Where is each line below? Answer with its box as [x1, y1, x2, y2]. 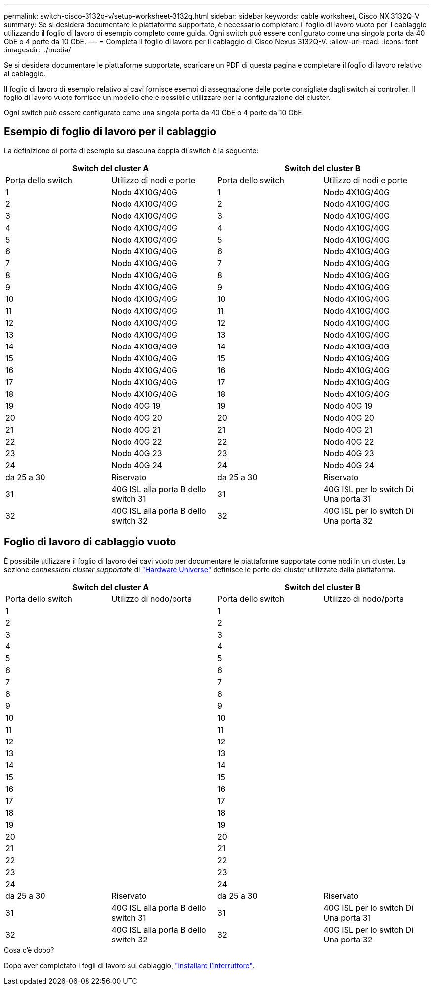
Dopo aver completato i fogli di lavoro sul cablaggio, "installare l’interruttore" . [4, 961, 254, 970]
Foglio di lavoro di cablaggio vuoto [4, 536, 176, 548]
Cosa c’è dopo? [4, 945, 54, 954]
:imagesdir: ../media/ [4, 46, 71, 54]
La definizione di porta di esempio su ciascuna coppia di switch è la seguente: [4, 146, 259, 155]
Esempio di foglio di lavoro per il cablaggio [4, 125, 216, 138]
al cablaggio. [4, 69, 45, 78]
